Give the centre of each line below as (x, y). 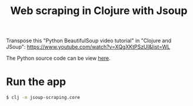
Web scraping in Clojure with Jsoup (99, 11)
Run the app (36, 82)
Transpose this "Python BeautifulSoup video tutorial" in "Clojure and (89, 41)
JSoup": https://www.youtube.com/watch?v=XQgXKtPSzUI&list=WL (88, 47)
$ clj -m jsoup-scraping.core (43, 98)
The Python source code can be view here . (58, 58)
